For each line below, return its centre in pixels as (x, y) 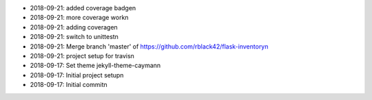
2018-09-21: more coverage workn (79, 18)
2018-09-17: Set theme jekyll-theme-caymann (95, 66)
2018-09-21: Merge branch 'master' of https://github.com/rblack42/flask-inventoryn (149, 46)
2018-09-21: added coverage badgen (83, 8)
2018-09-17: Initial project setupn (77, 75)
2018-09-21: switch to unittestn (74, 37)
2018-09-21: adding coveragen (74, 27)
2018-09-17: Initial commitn (69, 85)
